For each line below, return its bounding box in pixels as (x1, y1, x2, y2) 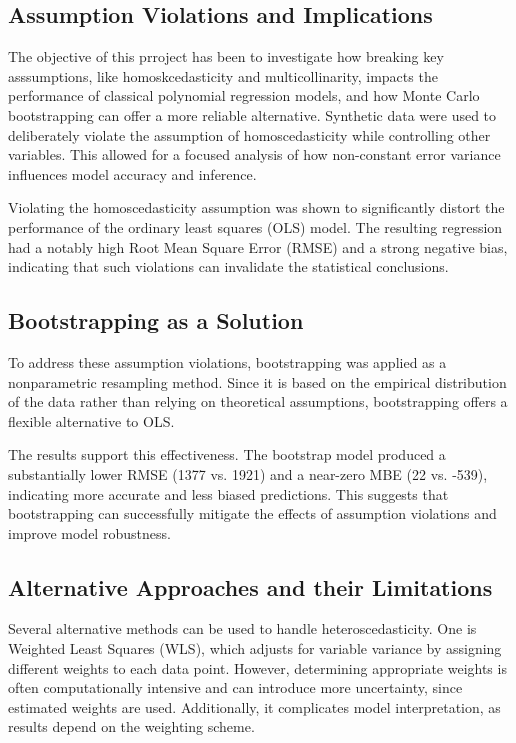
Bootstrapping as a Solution (8, 305, 304, 336)
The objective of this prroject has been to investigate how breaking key (8, 46, 444, 67)
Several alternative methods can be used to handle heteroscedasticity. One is (8, 618, 477, 639)
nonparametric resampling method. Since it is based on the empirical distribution (8, 371, 507, 392)
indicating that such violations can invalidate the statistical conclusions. (8, 256, 449, 277)
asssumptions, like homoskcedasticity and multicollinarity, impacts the (8, 65, 438, 86)
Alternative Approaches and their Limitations (8, 571, 493, 602)
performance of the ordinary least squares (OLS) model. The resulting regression (8, 216, 503, 237)
